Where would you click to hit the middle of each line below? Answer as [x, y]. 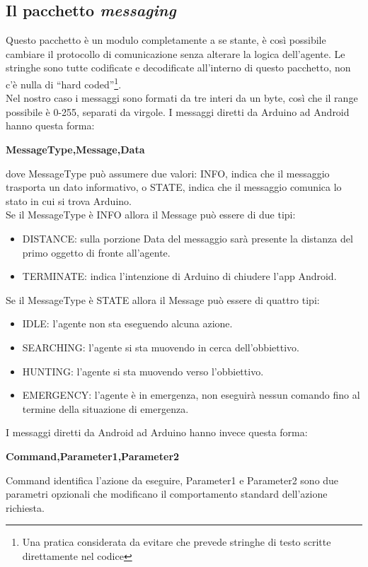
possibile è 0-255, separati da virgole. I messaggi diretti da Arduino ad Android [178, 111]
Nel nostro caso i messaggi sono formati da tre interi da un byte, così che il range [182, 98]
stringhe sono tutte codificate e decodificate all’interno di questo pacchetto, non [178, 68]
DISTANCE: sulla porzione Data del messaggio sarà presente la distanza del [188, 238]
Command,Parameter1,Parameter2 [93, 456]
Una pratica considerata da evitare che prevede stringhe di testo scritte [177, 542]
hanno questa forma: [50, 125]
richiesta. [25, 507]
